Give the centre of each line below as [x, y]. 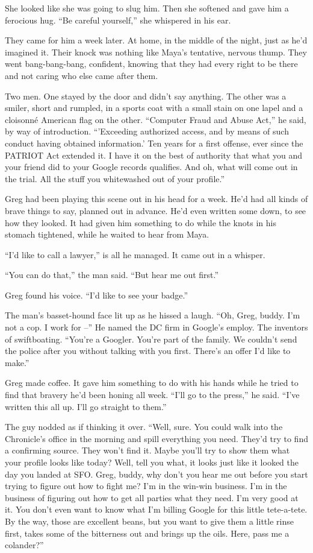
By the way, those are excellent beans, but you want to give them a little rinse [149, 521]
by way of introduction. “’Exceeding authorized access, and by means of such [147, 131]
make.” [17, 362]
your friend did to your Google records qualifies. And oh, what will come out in [151, 167]
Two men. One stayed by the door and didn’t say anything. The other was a [146, 96]
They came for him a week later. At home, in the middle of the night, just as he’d [156, 40]
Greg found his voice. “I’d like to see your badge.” [97, 295]
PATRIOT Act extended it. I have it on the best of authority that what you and [154, 155]
